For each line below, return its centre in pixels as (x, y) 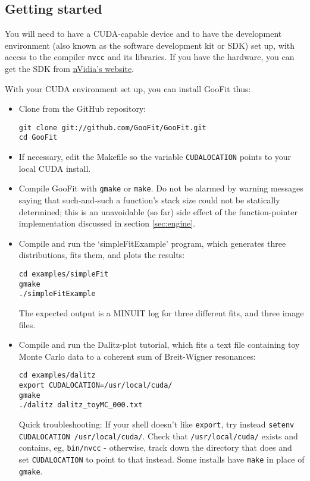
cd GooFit (38, 138)
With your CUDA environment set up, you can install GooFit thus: (128, 88)
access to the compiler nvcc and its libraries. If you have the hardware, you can (150, 57)
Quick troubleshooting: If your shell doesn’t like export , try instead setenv (156, 424)
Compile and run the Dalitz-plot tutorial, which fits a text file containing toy (159, 345)
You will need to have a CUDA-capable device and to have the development (143, 34)
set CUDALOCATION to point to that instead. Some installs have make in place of (162, 459)
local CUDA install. (55, 168)
